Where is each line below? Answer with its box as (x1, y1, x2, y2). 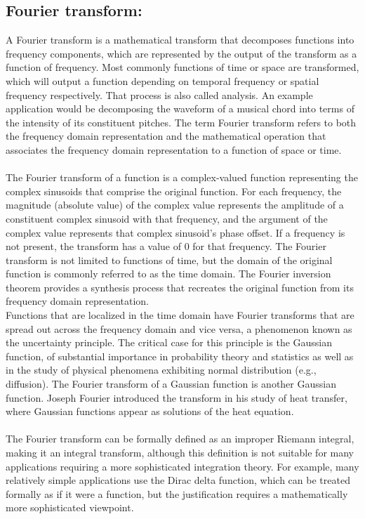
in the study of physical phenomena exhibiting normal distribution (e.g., (6, 362, 317, 377)
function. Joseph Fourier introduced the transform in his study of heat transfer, (6, 390, 347, 405)
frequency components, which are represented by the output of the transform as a (6, 46, 357, 60)
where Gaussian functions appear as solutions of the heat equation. (6, 404, 294, 419)
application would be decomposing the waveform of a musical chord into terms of (6, 101, 354, 116)
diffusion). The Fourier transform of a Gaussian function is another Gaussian (6, 376, 336, 391)
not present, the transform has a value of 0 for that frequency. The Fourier (6, 239, 326, 254)
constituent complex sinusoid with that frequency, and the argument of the (6, 211, 328, 225)
